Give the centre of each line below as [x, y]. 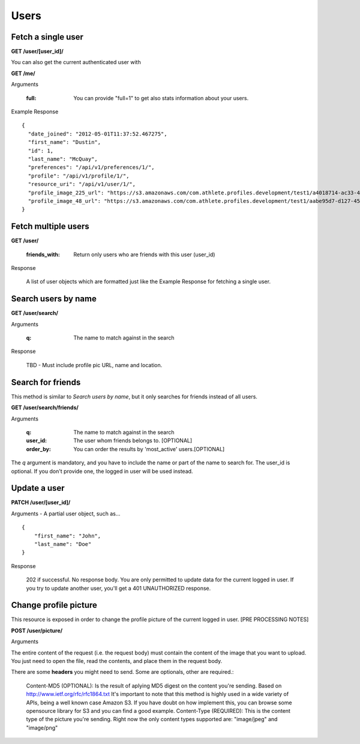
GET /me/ [23, 73]
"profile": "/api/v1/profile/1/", [79, 176]
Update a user [38, 488]
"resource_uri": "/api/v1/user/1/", [82, 184]
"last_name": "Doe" [63, 544]
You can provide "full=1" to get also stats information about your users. [161, 98]
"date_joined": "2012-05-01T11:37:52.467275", [97, 134]
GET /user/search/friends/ [45, 407]
